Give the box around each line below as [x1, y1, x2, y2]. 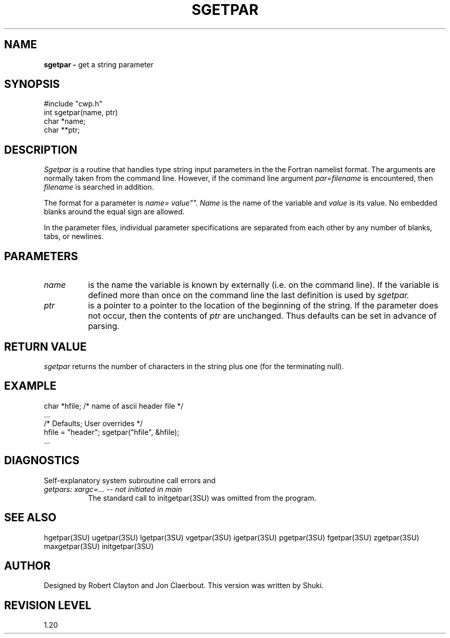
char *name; [44, 117, 86, 126]
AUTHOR [4, 559, 51, 572]
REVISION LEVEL [4, 598, 91, 612]
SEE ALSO [4, 511, 57, 524]
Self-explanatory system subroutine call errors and [44, 476, 216, 485]
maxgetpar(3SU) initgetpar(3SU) [44, 541, 154, 551]
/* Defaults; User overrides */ [44, 418, 143, 428]
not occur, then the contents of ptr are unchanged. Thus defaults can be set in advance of [88, 311, 437, 321]
